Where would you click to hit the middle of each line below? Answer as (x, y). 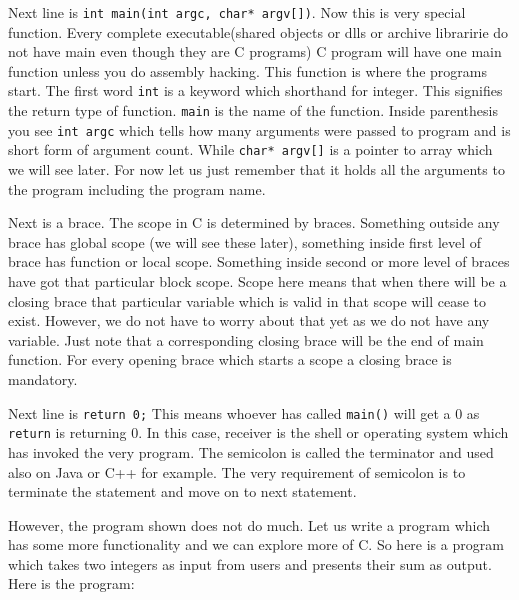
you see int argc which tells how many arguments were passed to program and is (259, 129)
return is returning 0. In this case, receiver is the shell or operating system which (258, 432)
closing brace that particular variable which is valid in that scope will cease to (247, 300)
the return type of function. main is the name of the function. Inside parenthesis (253, 110)
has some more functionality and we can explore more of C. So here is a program (256, 544)
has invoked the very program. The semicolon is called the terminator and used (251, 451)
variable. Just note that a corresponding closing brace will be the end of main (246, 339)
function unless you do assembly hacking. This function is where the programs (247, 70)
